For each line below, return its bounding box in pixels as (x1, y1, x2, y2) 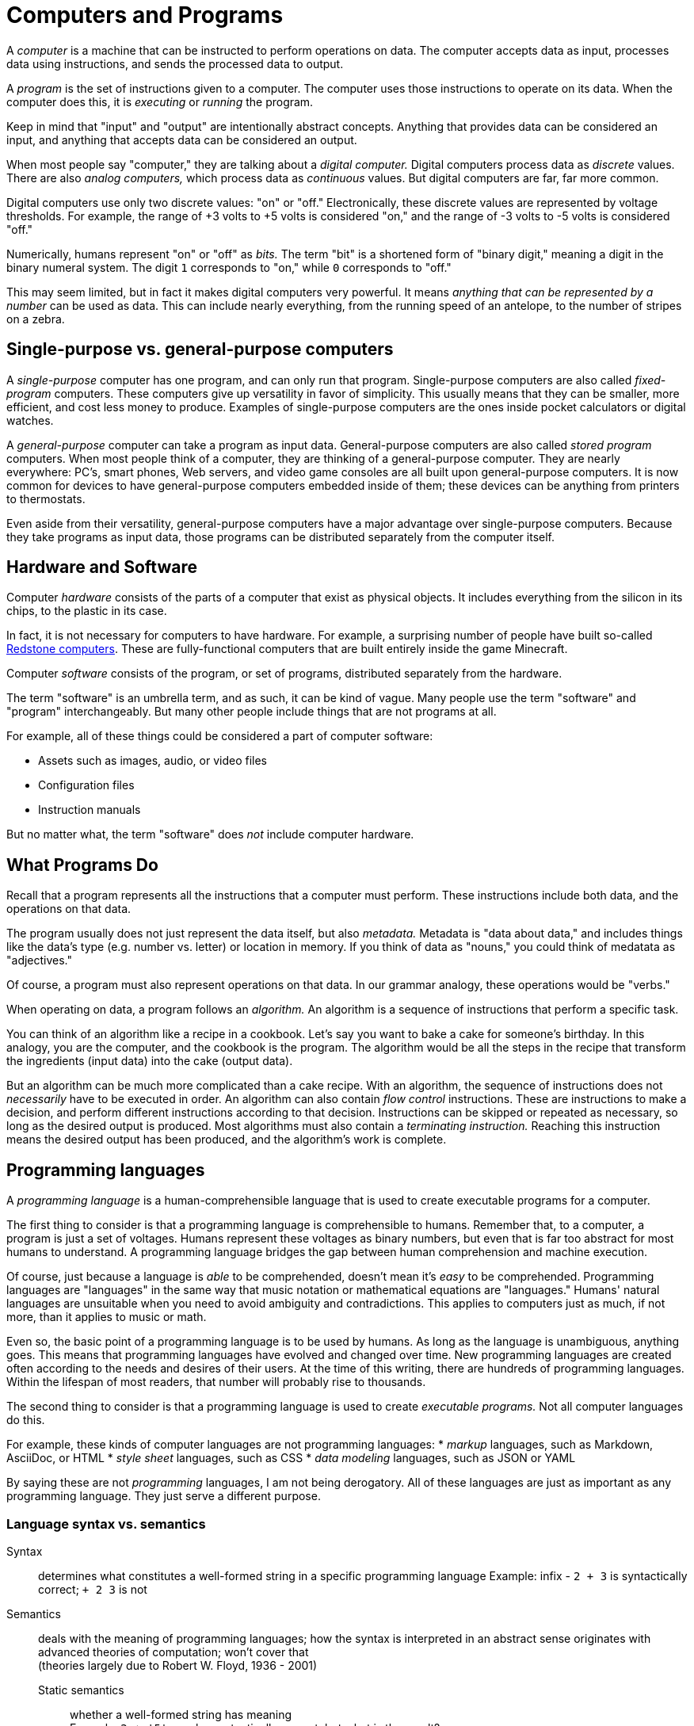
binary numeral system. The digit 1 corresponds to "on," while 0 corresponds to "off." (6, 260, 452, 274)
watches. (6, 413, 54, 427)
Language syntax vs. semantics (6, 1515, 206, 1532)
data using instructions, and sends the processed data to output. (6, 56, 344, 71)
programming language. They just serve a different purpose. (6, 1489, 321, 1503)
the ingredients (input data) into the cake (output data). (6, 1054, 293, 1068)
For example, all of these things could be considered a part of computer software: (6, 729, 433, 743)
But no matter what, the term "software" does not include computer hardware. (6, 827, 414, 842)
